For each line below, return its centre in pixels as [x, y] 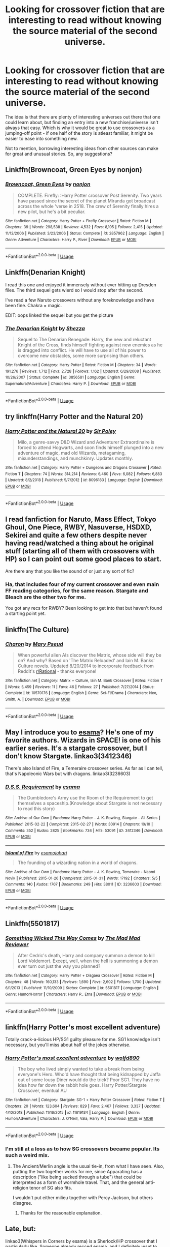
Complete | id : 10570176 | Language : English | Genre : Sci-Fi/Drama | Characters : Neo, [81, 693]
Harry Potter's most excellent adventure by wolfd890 [73, 1058]
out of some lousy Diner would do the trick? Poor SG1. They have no [89, 1080]
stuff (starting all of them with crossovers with [80, 551]
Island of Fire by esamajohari [36, 853]
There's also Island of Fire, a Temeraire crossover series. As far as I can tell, [84, 768]
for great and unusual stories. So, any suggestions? [59, 154]
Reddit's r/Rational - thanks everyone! [57, 671]
